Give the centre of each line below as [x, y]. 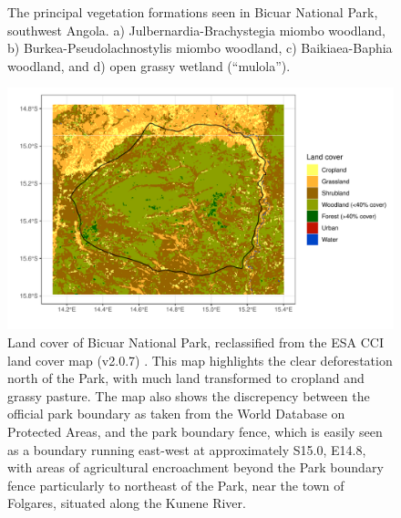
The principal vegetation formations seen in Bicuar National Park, [193, 12]
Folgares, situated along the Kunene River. [127, 503]
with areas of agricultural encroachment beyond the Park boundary [195, 467]
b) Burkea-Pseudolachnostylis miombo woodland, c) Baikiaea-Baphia [200, 48]
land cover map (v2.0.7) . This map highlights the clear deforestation [200, 360]
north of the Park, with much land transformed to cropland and [186, 378]
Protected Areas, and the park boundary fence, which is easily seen [195, 431]
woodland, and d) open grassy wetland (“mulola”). [149, 65]
